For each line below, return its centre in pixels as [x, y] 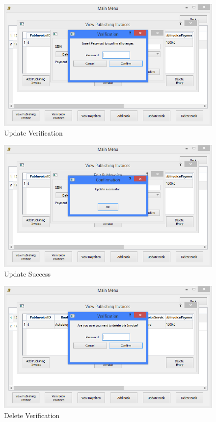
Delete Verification [32, 415]
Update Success [27, 274]
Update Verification [33, 133]
